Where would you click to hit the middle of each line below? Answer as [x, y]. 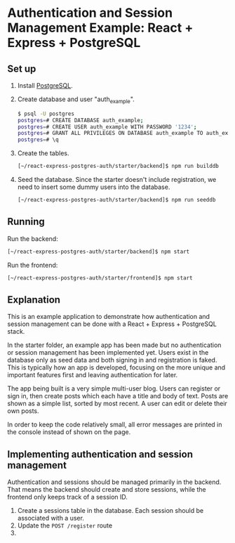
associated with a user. [51, 518]
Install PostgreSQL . [45, 85]
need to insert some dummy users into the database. [94, 187]
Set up [22, 68]
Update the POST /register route [65, 525]
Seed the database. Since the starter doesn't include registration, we [117, 180]
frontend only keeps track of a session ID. [68, 497]
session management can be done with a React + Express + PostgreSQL [112, 324]
